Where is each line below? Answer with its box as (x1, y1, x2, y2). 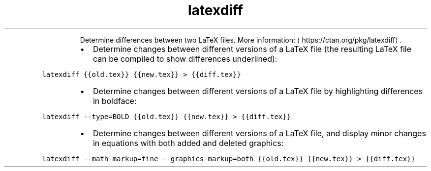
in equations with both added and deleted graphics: (92, 138, 284, 148)
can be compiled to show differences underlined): (92, 53, 277, 64)
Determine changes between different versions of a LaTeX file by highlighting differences (92, 86, 423, 96)
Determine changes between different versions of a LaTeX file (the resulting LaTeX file (92, 44, 412, 54)
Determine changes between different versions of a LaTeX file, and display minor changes (92, 128, 426, 138)
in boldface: (92, 96, 137, 106)
